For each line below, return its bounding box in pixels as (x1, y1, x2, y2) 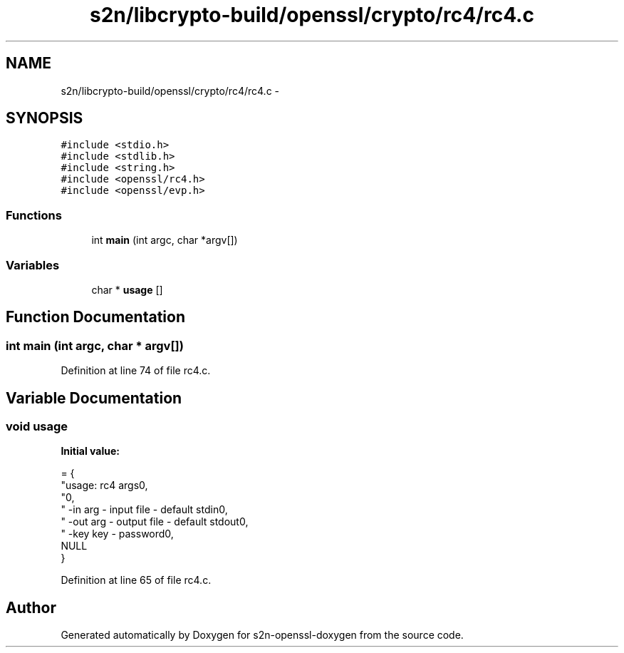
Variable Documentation (6, 389, 182, 407)
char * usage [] (91, 283, 163, 296)
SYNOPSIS (6, 109, 83, 128)
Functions (6, 207, 62, 222)
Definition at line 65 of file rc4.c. (61, 574, 212, 587)
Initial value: (61, 445, 120, 458)
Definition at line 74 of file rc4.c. (61, 364, 211, 377)
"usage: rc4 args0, (61, 479, 148, 492)
